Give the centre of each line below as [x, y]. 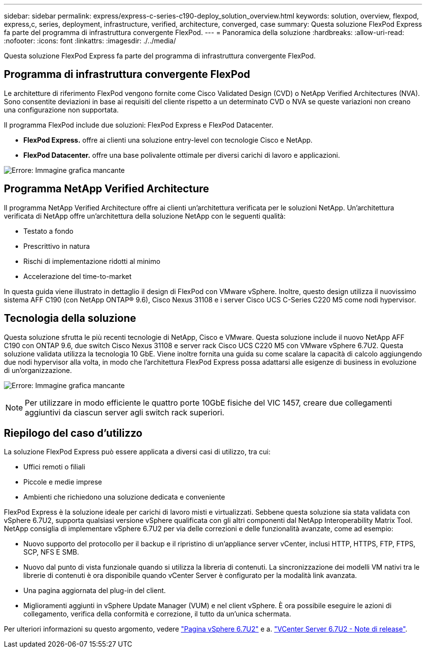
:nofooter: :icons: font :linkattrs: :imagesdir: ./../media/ [90, 41]
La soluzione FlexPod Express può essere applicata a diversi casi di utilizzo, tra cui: [137, 452]
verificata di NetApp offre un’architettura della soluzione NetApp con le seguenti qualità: [145, 216]
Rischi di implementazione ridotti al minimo [92, 261]
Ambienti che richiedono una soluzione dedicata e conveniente [124, 497]
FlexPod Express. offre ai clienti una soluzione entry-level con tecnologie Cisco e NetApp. [168, 140]
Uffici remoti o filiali [54, 467]
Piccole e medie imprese [63, 482]
